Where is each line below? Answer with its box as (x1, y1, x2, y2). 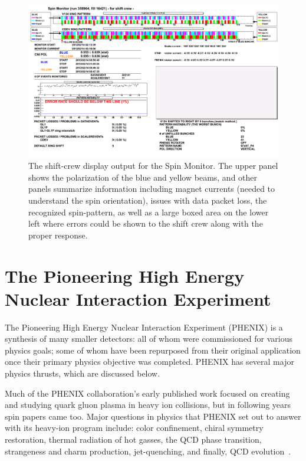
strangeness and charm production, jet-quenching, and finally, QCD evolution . (5, 444, 291, 457)
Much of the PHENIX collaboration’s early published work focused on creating (5, 387, 290, 399)
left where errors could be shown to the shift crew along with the (28, 217, 263, 230)
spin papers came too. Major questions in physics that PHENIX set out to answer (5, 410, 301, 422)
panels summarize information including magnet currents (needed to (28, 182, 275, 195)
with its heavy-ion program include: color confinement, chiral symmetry (5, 421, 264, 434)
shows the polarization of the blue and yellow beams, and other (28, 171, 258, 183)
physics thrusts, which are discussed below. (5, 367, 160, 380)
